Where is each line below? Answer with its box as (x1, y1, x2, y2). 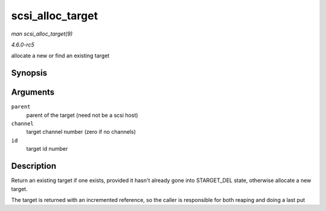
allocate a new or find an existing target (11, 52, 110, 60)
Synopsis (11, 68, 48, 78)
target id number (26, 145, 68, 153)
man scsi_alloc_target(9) (11, 30, 72, 37)
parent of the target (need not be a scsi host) (26, 112, 138, 119)
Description (11, 161, 57, 171)
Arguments (11, 87, 55, 98)
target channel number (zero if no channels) (26, 128, 136, 136)
